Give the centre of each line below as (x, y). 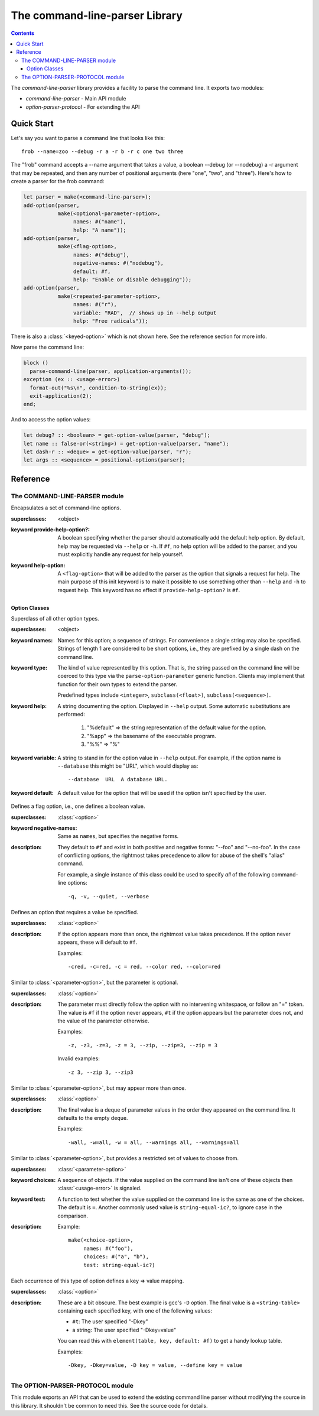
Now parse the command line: (48, 347)
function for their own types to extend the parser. (117, 684)
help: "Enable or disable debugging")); (132, 280)
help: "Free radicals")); (110, 321)
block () (36, 363)
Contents (23, 33)
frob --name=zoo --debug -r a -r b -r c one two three (102, 151)
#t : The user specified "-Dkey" (110, 1321)
